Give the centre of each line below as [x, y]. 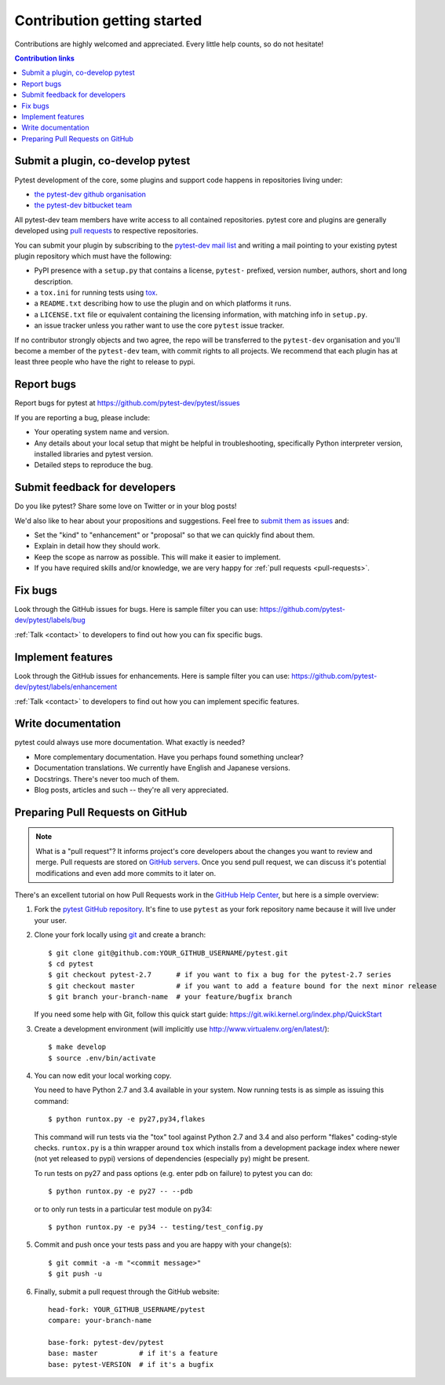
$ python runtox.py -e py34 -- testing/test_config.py [156, 1227]
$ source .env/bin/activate [102, 1058]
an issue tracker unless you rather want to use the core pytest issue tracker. [159, 325]
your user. [50, 920]
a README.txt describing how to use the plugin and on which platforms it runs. [163, 303]
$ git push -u [75, 1274]
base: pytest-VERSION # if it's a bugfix [131, 1364]
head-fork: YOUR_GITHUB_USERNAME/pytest [127, 1309]
